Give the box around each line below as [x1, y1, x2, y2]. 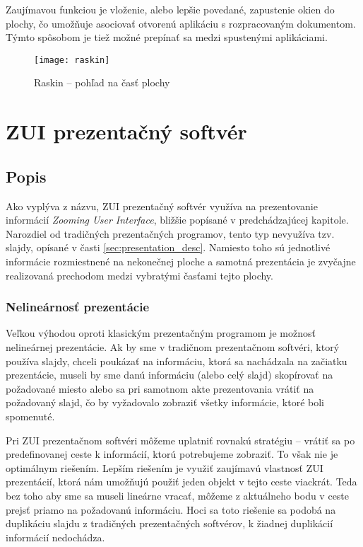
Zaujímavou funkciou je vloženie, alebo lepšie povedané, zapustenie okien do [6, 2, 335, 16]
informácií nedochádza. [6, 529, 105, 544]
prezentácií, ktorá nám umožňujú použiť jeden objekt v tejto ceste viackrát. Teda [6, 474, 357, 489]
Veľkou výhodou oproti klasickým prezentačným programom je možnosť [6, 326, 316, 340]
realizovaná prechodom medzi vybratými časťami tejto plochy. [6, 267, 273, 282]
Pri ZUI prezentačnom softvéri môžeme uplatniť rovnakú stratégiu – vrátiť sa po [6, 432, 355, 447]
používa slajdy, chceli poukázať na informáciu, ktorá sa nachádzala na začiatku [6, 353, 347, 368]
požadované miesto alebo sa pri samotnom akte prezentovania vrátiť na [6, 381, 314, 396]
